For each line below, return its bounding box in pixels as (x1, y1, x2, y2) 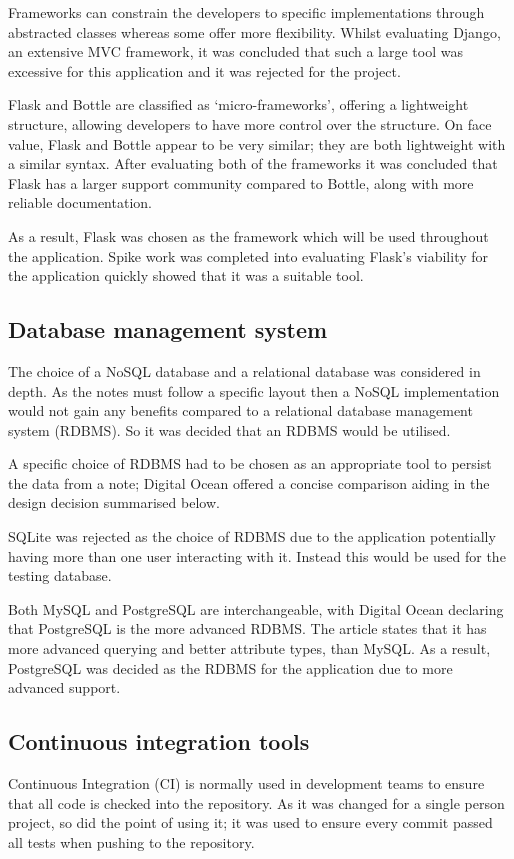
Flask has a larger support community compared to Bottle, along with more (8, 172, 474, 193)
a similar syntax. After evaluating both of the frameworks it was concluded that (8, 153, 498, 174)
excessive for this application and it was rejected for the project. (8, 60, 401, 81)
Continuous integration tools (8, 726, 310, 757)
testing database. (8, 565, 112, 586)
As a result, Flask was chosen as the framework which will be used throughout (8, 225, 489, 246)
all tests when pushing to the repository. (8, 831, 255, 852)
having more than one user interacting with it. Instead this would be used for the (8, 545, 506, 566)
